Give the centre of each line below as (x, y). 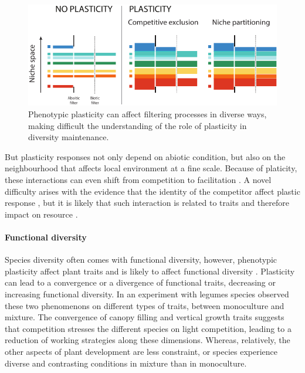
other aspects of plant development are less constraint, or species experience (141, 351)
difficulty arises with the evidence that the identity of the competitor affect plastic (152, 191)
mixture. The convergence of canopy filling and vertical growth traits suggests (145, 317)
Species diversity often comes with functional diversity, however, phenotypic (141, 260)
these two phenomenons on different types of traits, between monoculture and (145, 305)
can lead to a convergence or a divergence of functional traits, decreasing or (140, 282)
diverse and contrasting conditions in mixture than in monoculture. (126, 363)
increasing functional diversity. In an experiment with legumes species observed (147, 294)
